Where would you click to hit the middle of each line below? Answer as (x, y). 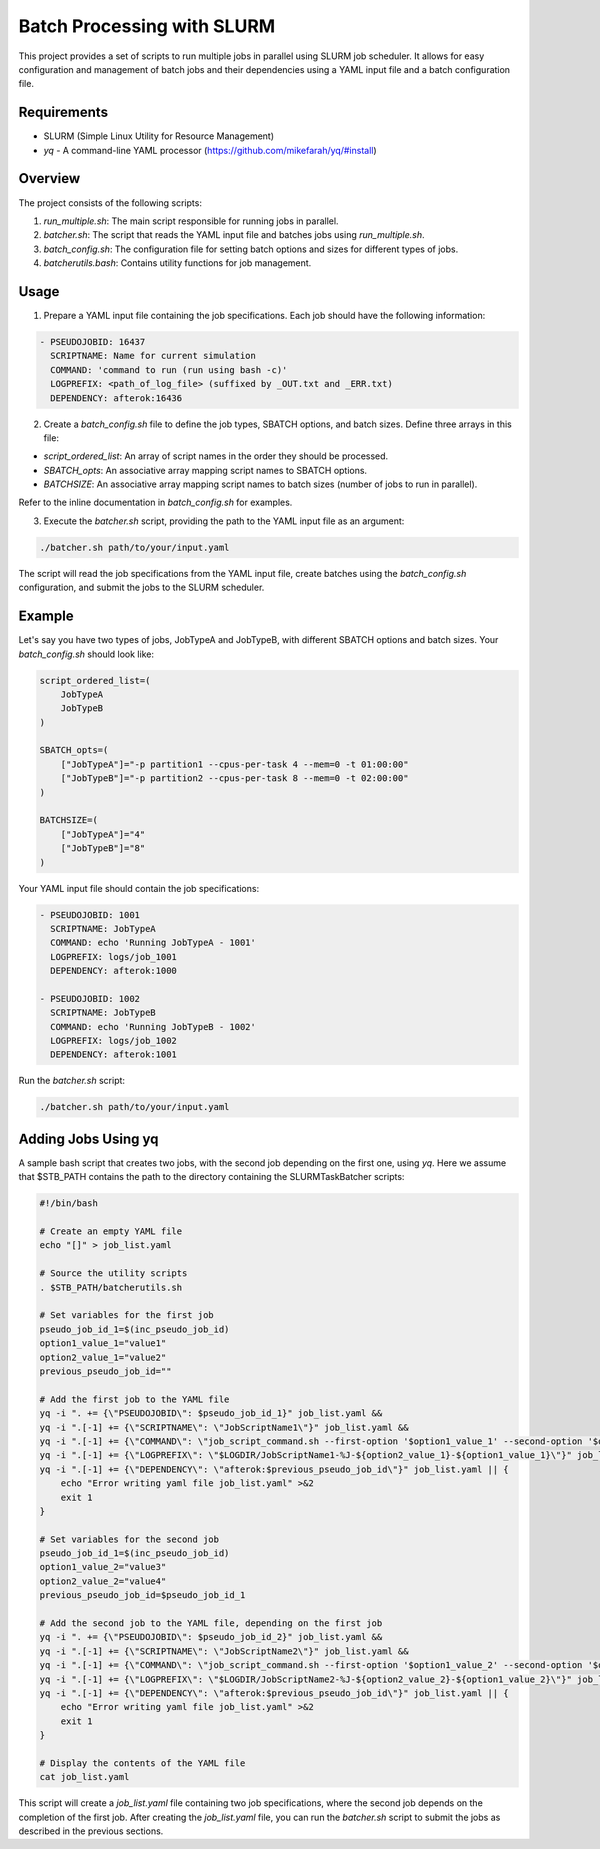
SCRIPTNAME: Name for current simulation (153, 356)
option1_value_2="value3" (103, 1567)
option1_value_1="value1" (103, 1343)
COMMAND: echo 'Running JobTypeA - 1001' (153, 943)
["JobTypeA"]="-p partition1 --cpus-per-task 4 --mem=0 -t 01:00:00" (234, 764)
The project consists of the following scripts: (110, 202)
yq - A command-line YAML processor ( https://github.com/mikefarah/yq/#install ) (210, 150)
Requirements (63, 112)
